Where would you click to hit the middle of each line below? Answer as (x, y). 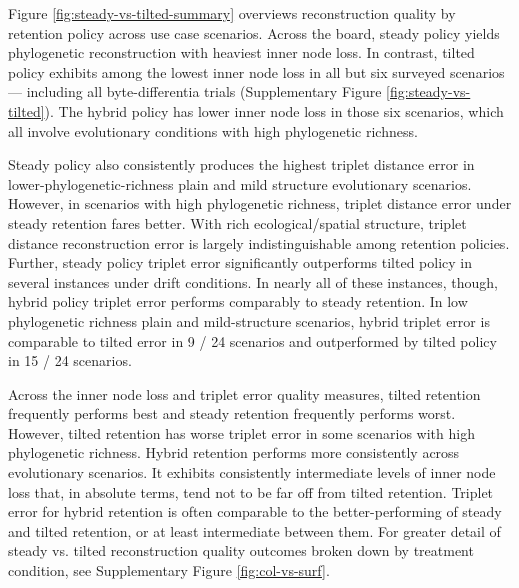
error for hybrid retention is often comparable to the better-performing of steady (255, 511)
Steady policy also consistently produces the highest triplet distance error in (241, 164)
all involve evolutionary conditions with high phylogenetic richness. (213, 130)
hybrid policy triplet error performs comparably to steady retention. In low (238, 301)
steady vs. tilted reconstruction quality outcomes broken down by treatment (241, 550)
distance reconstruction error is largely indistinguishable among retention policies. (259, 242)
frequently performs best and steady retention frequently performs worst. (232, 413)
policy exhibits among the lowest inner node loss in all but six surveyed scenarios (256, 71)
